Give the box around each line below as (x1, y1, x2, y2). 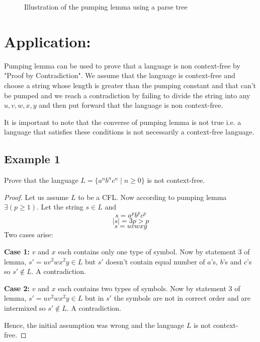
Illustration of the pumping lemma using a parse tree (24, 2, 188, 12)
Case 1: (4, 246, 30, 256)
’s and (223, 256, 242, 266)
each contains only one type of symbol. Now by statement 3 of (58, 246, 250, 256)
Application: (4, 31, 91, 51)
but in (85, 293, 104, 303)
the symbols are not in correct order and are (114, 293, 251, 303)
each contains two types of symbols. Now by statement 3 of (58, 283, 240, 293)
